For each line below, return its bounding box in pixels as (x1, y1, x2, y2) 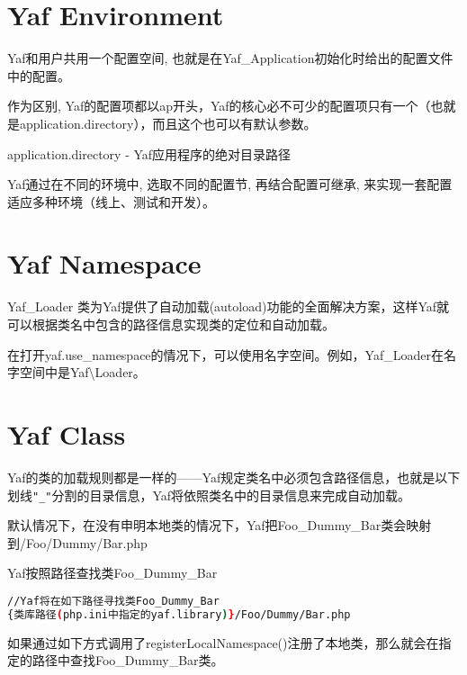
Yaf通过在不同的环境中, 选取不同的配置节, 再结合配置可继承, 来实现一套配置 (7, 175, 453, 193)
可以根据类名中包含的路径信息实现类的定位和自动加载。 (7, 315, 335, 333)
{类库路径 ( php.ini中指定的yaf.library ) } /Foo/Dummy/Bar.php (7, 607, 351, 621)
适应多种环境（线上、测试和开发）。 (7, 192, 215, 211)
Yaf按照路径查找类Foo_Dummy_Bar (7, 563, 218, 582)
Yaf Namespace (7, 245, 202, 282)
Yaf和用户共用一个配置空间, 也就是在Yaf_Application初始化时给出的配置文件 (7, 49, 454, 67)
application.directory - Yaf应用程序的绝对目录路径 (7, 144, 292, 163)
